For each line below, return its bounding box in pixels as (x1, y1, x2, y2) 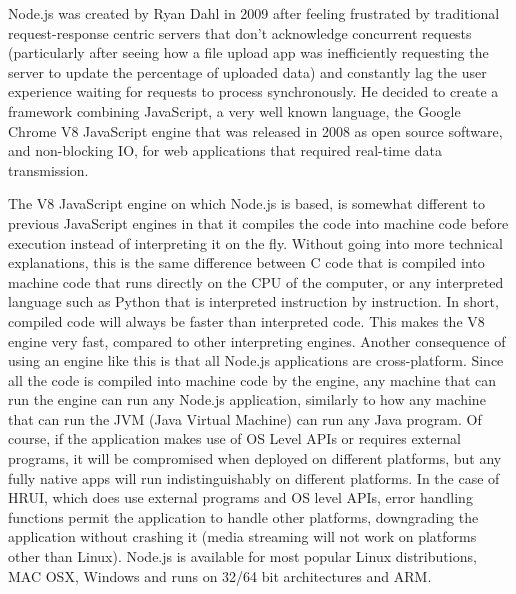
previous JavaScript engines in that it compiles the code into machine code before (8, 212, 509, 233)
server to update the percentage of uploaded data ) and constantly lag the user (8, 61, 487, 82)
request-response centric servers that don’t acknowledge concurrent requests (8, 22, 472, 43)
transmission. (8, 159, 89, 180)
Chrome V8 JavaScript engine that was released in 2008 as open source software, (8, 120, 503, 141)
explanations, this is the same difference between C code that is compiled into (8, 252, 485, 273)
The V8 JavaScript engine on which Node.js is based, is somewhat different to (8, 193, 486, 214)
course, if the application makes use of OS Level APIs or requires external (8, 428, 461, 449)
